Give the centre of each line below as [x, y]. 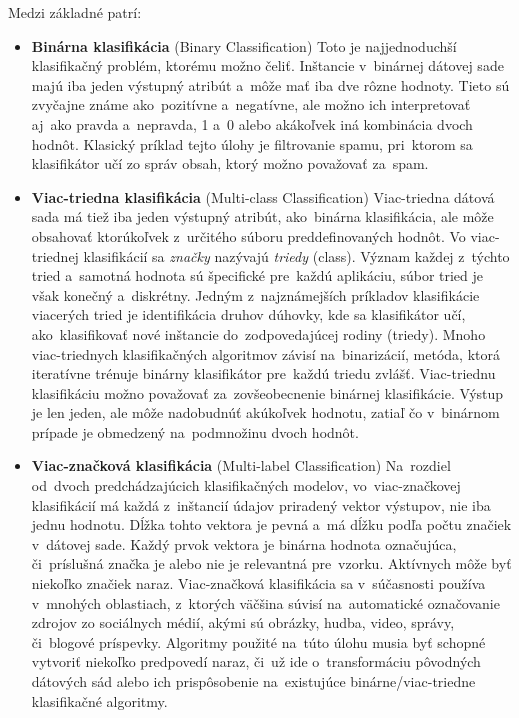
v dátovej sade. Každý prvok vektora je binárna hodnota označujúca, [244, 543]
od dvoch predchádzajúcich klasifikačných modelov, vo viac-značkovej [246, 485]
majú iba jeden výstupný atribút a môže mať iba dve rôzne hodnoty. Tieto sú [270, 84]
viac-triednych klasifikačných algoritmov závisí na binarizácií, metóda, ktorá [265, 353]
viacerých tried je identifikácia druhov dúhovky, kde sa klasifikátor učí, [248, 314]
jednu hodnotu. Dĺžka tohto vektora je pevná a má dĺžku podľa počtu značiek [271, 524]
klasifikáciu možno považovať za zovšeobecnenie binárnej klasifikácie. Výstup [267, 392]
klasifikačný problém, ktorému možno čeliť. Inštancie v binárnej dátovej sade [267, 65]
